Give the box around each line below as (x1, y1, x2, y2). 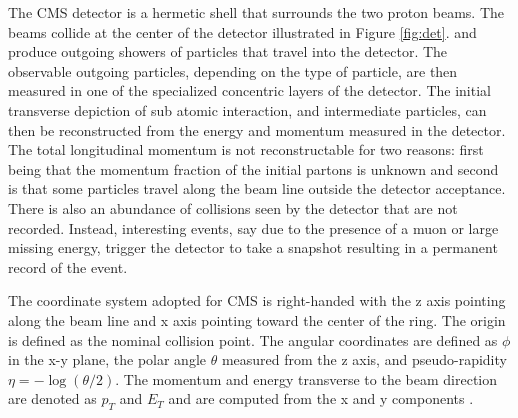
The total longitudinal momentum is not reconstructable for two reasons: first (8, 139, 484, 160)
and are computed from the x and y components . (168, 388, 474, 409)
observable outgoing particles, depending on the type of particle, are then (8, 60, 458, 81)
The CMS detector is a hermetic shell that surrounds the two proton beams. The (8, 2, 504, 22)
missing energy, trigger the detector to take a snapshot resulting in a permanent (8, 237, 498, 258)
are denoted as (8, 388, 97, 409)
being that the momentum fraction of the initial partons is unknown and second (8, 158, 499, 179)
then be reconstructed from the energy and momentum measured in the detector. (8, 119, 506, 140)
